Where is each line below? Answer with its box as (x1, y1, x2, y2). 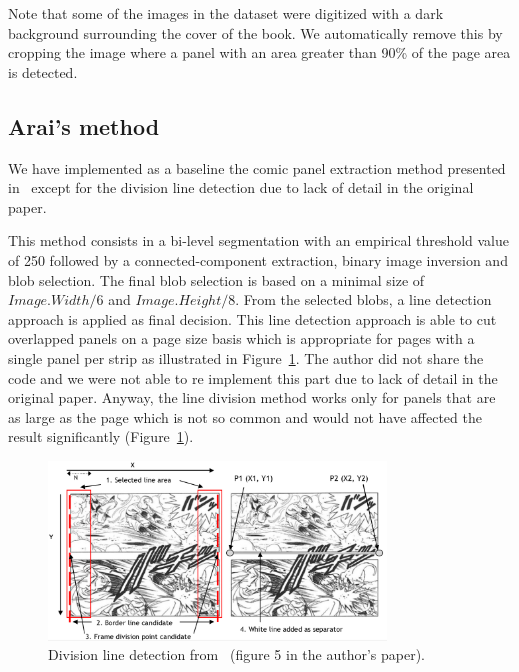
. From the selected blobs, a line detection (235, 289, 492, 310)
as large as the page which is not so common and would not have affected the (8, 406, 482, 427)
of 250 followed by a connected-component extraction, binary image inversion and (8, 249, 508, 270)
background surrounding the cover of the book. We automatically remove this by (8, 22, 503, 43)
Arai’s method (8, 110, 160, 141)
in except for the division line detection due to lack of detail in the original (8, 177, 474, 198)
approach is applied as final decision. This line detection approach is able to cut (8, 308, 497, 329)
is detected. (8, 61, 78, 82)
